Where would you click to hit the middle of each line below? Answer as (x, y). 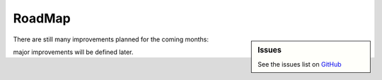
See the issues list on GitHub (300, 64)
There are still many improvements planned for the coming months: (111, 39)
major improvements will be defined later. (73, 52)
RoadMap (42, 18)
